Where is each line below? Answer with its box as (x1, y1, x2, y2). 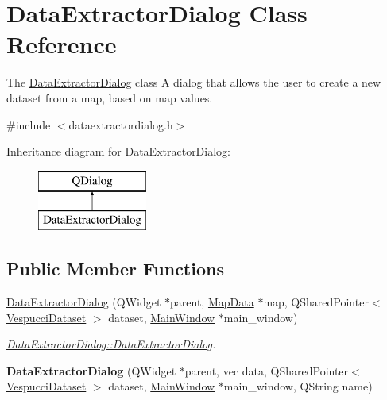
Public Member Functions (6, 256, 224, 281)
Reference (6, 28, 117, 60)
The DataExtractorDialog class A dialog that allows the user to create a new (6, 74, 381, 90)
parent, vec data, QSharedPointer (184, 362, 349, 379)
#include (6, 116, 51, 133)
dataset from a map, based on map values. (6, 89, 213, 106)
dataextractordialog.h (68, 116, 173, 133)
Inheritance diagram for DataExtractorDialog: (6, 143, 230, 160)
